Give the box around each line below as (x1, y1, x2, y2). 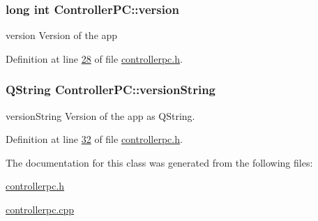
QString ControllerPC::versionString (6, 81, 215, 98)
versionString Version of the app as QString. (6, 108, 195, 123)
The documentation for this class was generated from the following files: (6, 155, 313, 169)
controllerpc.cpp (6, 202, 75, 216)
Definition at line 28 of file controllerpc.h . (6, 51, 183, 66)
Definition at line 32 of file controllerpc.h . (6, 132, 183, 146)
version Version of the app (6, 28, 118, 43)
